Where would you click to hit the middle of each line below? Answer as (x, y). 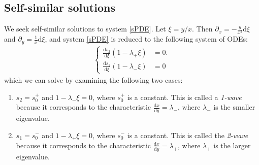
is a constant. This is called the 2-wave (188, 135)
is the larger (232, 145)
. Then (202, 29)
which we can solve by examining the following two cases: (93, 79)
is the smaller (234, 107)
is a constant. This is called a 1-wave (184, 97)
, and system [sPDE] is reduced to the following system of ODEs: (146, 39)
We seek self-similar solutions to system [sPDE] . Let (85, 29)
